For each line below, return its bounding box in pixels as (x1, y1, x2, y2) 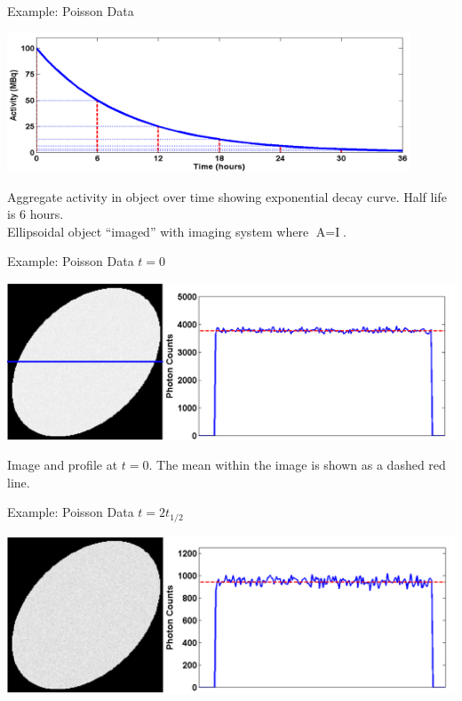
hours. (29, 205, 64, 223)
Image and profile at (7, 455, 118, 474)
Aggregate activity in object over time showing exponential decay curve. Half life (7, 187, 447, 205)
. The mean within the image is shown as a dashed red (148, 455, 446, 474)
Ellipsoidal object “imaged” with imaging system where (7, 222, 309, 240)
